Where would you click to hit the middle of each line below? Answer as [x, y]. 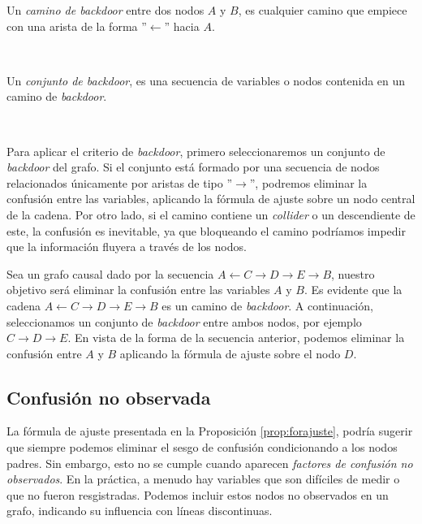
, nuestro [353, 273]
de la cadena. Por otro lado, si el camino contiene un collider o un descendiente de [211, 214]
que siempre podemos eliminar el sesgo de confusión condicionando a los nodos [202, 447]
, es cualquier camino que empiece [323, 10]
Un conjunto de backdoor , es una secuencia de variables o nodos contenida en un [206, 80]
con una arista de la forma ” [77, 26]
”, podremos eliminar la [308, 182]
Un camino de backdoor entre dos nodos [105, 10]
